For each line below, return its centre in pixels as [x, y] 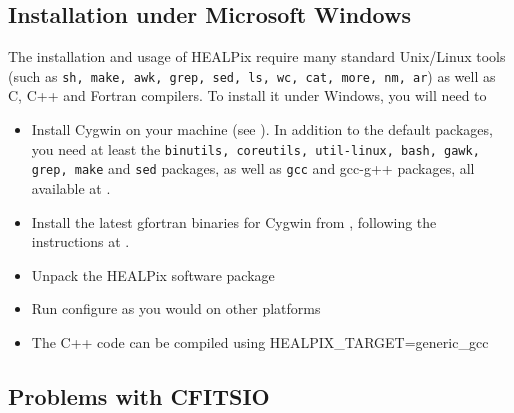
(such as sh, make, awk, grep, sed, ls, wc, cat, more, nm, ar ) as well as [252, 75]
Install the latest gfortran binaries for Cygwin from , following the [234, 221]
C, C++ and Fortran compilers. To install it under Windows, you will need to [247, 95]
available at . [71, 187]
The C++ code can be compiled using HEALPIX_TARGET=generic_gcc [260, 341]
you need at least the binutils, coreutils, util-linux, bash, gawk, [255, 148]
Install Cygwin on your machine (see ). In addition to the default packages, [262, 129]
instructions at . [80, 241]
